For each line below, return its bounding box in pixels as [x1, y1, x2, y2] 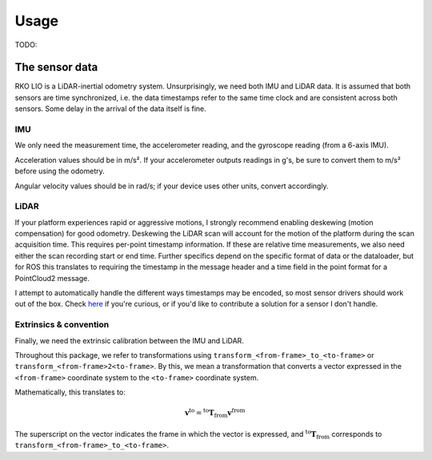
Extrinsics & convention [14, 319, 110, 331]
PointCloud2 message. [14, 273, 90, 283]
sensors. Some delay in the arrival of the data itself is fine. [14, 104, 207, 113]
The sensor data [14, 61, 98, 74]
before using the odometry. [14, 166, 105, 176]
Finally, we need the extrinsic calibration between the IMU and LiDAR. [14, 335, 244, 345]
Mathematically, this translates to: [14, 387, 126, 397]
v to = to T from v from [184, 407, 246, 419]
